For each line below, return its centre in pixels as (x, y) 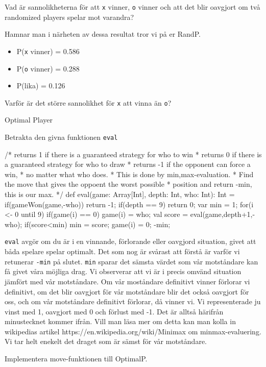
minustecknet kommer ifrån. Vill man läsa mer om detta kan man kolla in (120, 321)
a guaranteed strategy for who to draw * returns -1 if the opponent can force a (128, 164)
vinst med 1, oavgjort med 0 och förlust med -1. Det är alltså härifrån (114, 311)
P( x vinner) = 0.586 (48, 51)
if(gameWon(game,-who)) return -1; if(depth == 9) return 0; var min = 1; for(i (129, 204)
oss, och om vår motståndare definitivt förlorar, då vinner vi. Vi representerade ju (133, 301)
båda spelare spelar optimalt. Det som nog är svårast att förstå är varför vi (122, 251)
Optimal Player (29, 120)
